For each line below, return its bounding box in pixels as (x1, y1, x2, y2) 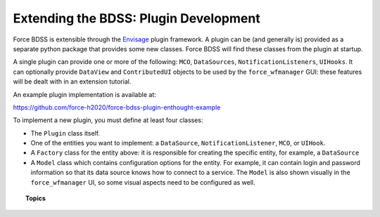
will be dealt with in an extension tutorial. (13, 77, 132, 86)
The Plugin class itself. (30, 129, 101, 137)
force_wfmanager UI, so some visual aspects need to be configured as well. (30, 178, 255, 186)
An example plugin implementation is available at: (13, 90, 156, 98)
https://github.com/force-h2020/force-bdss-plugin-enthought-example (13, 103, 221, 112)
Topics (25, 194, 46, 203)
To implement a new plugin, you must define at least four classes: (13, 116, 203, 124)
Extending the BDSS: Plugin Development (13, 11, 260, 26)
